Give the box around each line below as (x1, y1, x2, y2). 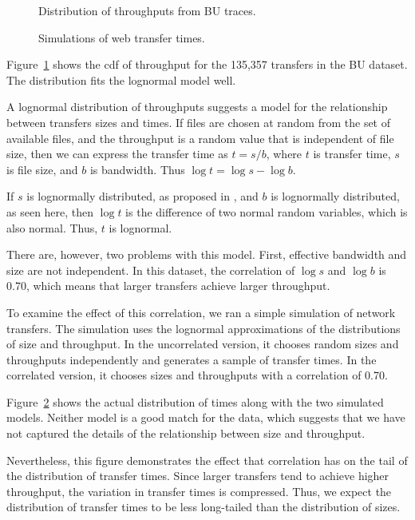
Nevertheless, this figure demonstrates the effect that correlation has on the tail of (6, 451, 408, 468)
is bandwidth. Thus (89, 161, 185, 177)
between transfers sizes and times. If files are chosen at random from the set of (6, 113, 391, 130)
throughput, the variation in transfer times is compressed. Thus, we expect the (6, 482, 392, 499)
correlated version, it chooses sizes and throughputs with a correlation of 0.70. (6, 367, 388, 383)
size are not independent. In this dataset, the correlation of (6, 261, 295, 278)
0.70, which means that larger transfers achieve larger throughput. (6, 277, 330, 294)
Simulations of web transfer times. (38, 29, 205, 46)
